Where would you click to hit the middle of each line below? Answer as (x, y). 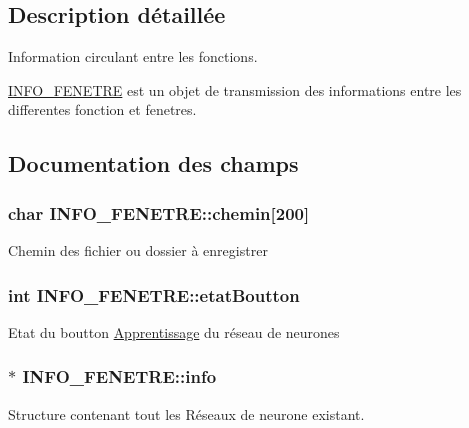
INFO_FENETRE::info (119, 376)
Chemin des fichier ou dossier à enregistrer (138, 249)
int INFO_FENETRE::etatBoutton (154, 294)
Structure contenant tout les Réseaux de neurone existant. (186, 413)
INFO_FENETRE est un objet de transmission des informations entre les (235, 89)
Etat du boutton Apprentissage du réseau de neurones (174, 331)
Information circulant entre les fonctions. (133, 56)
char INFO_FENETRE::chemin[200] (159, 212)
